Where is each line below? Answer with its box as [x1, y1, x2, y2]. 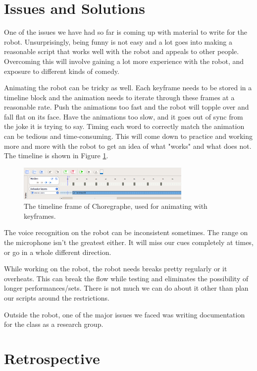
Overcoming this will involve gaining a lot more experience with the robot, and [4, 56, 244, 66]
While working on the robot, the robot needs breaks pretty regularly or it [4, 263, 227, 274]
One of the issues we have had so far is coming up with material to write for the [4, 27, 247, 37]
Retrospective [4, 348, 100, 368]
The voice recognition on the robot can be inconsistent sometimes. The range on [4, 227, 248, 238]
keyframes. [24, 210, 56, 221]
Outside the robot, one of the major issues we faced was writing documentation [4, 309, 245, 319]
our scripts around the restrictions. [4, 292, 109, 303]
